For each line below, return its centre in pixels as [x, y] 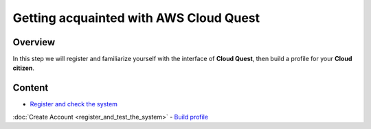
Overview [34, 42]
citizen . [23, 68]
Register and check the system [74, 104]
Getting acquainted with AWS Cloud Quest [136, 18]
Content [31, 88]
